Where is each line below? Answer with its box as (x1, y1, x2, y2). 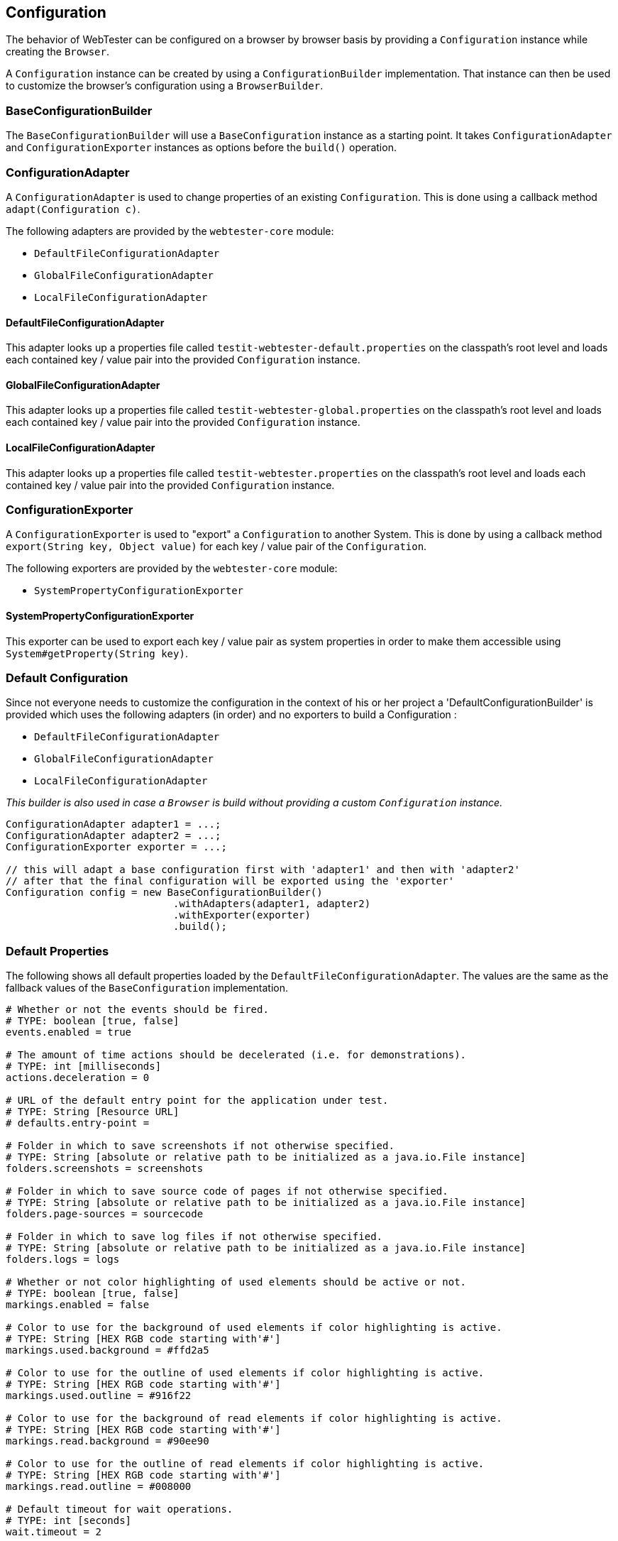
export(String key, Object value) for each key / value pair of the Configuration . (6, 540, 427, 553)
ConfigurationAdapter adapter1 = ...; (6, 818, 221, 830)
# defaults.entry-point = (6, 1117, 150, 1129)
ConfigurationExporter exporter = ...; (6, 841, 227, 853)
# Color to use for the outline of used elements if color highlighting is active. (6, 1367, 485, 1379)
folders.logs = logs (6, 1254, 120, 1266)
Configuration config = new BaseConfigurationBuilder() (6, 887, 323, 899)
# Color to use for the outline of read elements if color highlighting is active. (6, 1458, 485, 1470)
